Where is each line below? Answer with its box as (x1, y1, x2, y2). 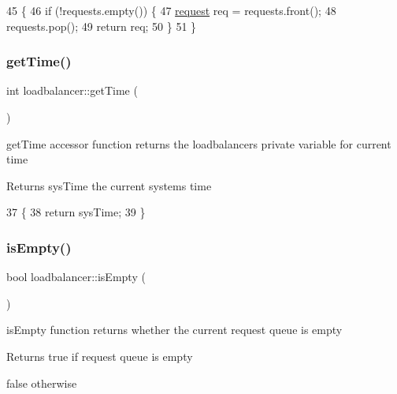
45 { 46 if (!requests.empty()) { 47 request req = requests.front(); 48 (6, 2, 336, 18)
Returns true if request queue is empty (6, 347, 193, 364)
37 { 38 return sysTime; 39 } (6, 204, 146, 220)
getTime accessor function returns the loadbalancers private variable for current (6, 135, 391, 152)
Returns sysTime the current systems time (6, 177, 212, 193)
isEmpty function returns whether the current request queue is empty (6, 321, 343, 338)
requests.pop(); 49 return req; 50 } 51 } (6, 17, 197, 34)
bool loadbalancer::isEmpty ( (6, 268, 146, 285)
